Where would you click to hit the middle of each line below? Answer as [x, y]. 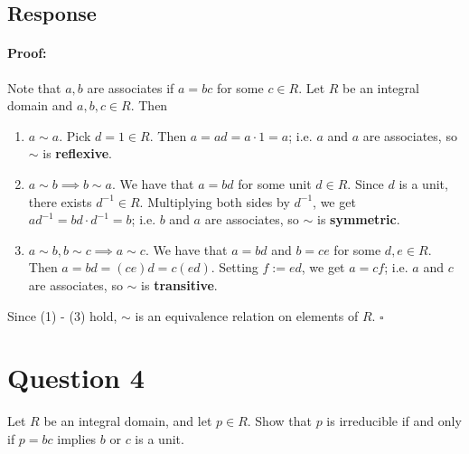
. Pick [75, 135]
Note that [34, 87]
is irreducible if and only [394, 421]
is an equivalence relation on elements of [247, 315]
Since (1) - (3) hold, [62, 315]
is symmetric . [358, 219]
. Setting [234, 267]
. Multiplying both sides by [215, 201]
